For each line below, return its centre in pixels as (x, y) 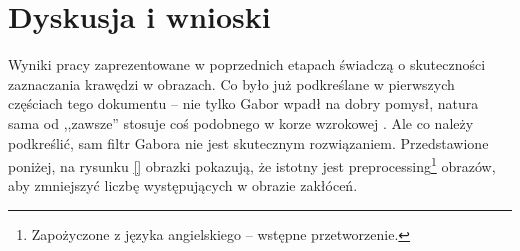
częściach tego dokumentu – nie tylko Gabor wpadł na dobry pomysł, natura (243, 103)
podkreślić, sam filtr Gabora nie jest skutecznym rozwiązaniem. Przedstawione (248, 142)
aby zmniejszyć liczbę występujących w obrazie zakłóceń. (183, 185)
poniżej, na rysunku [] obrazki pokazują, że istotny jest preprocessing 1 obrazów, (252, 164)
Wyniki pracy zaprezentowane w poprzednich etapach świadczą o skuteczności (247, 64)
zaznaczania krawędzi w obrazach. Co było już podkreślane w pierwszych (231, 83)
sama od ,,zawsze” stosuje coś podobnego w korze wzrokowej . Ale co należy (241, 122)
